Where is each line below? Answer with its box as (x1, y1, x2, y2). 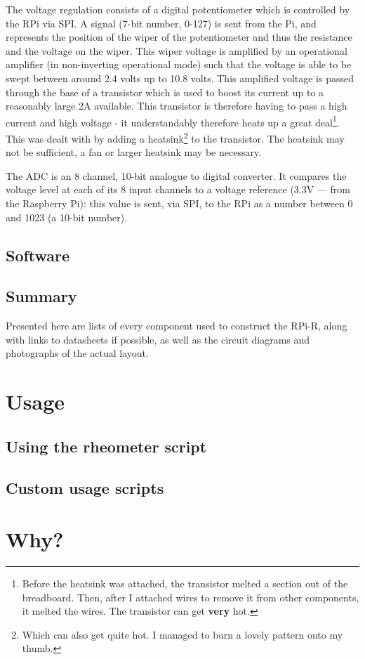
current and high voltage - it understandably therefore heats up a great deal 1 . (6, 112, 340, 129)
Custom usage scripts (6, 476, 164, 498)
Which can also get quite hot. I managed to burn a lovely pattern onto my (22, 627, 343, 641)
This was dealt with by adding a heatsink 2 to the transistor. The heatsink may (6, 129, 345, 145)
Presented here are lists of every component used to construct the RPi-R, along (6, 318, 347, 333)
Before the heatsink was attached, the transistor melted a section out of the (22, 576, 348, 591)
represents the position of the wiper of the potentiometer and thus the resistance (6, 30, 352, 44)
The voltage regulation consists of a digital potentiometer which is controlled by (6, 2, 350, 16)
